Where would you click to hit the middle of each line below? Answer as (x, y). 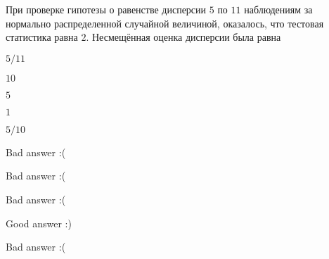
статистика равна (42, 37)
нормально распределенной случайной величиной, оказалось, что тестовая (165, 23)
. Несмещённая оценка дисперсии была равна (183, 37)
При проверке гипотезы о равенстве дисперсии (106, 9)
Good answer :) (39, 223)
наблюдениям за (278, 9)
